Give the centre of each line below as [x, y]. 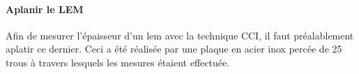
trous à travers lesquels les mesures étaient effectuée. [118, 62]
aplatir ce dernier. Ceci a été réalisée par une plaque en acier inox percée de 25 [174, 49]
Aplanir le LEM [45, 9]
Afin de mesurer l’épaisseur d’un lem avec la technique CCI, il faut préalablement [180, 35]
